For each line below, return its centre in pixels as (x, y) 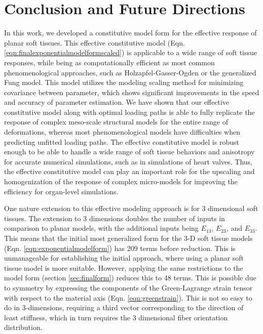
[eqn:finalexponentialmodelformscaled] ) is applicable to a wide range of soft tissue (131, 52)
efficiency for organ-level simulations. (61, 191)
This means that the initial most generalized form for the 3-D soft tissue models (128, 238)
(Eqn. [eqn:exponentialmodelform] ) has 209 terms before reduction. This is (120, 248)
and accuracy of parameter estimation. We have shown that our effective (117, 102)
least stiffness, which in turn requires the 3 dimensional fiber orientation (116, 317)
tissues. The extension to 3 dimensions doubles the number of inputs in (115, 218)
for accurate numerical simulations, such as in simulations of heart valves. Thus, (128, 161)
